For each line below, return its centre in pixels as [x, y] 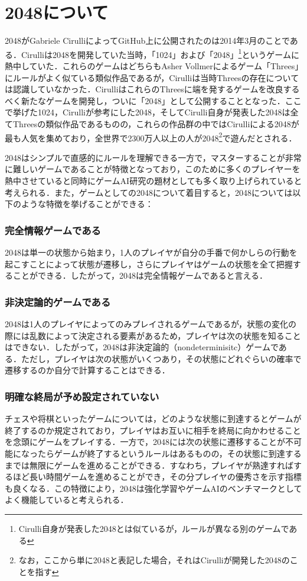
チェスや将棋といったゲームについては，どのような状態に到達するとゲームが [153, 419]
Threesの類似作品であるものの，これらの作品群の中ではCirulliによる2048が [156, 123]
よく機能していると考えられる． [67, 500]
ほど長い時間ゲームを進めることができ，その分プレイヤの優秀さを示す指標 [157, 477]
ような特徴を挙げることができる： [87, 204]
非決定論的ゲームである [58, 301]
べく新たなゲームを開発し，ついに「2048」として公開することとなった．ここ [153, 100]
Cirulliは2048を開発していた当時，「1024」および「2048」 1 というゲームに [160, 53]
